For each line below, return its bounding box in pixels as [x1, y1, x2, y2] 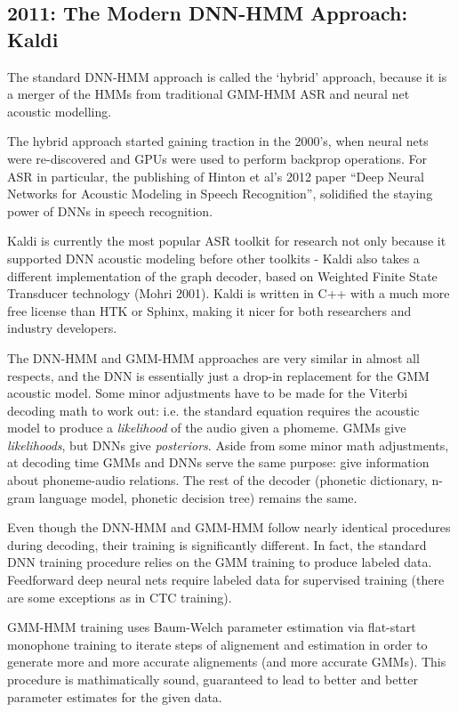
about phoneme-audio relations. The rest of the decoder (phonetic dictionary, [7, 471, 428, 489]
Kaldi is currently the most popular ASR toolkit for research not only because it [7, 231, 446, 250]
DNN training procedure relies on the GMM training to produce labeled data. [7, 553, 432, 571]
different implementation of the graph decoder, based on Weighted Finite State [7, 266, 438, 285]
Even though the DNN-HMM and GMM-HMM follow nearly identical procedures [7, 518, 451, 537]
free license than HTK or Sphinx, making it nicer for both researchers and [7, 301, 412, 320]
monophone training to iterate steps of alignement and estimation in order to [7, 635, 428, 653]
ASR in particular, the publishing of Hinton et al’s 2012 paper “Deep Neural [7, 166, 424, 185]
